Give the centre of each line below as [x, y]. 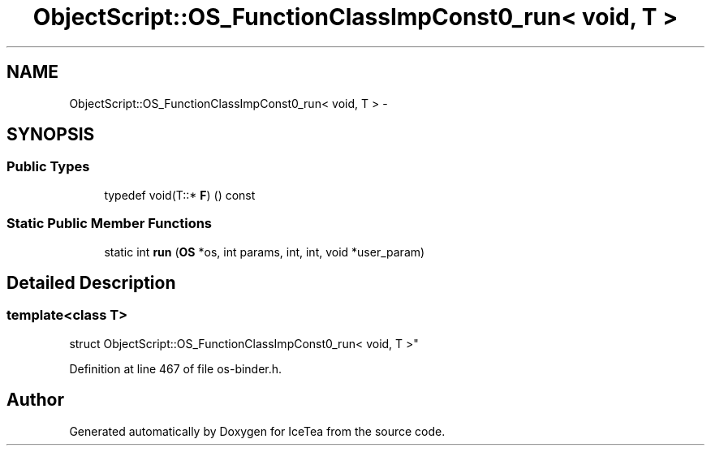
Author [35, 400]
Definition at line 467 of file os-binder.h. [176, 368]
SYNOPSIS [51, 135]
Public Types [48, 167]
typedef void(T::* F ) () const [180, 195]
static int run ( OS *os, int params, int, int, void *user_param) [265, 252]
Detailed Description [91, 282]
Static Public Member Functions [110, 224]
